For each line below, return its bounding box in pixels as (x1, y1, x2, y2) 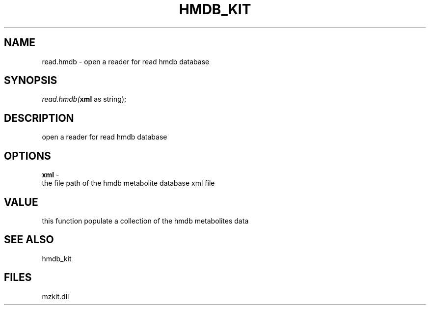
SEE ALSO (4, 233, 54, 246)
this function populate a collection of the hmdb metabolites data (42, 216, 249, 225)
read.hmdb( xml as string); (42, 95, 127, 104)
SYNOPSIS (4, 74, 57, 87)
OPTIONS (4, 149, 51, 162)
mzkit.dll (42, 292, 69, 301)
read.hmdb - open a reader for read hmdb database (42, 57, 210, 66)
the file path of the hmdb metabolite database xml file (42, 179, 215, 188)
